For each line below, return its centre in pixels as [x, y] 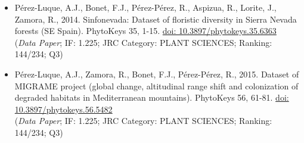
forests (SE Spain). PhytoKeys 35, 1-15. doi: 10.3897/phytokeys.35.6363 [145, 31]
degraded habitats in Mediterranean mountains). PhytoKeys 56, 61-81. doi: [152, 97]
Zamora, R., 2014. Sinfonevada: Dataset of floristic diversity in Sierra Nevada [156, 19]
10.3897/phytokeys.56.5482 [63, 109]
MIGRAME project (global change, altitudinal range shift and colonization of [156, 86]
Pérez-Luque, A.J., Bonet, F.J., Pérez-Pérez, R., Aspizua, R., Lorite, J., [145, 7]
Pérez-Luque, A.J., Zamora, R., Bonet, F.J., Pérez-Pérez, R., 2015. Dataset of [157, 74]
